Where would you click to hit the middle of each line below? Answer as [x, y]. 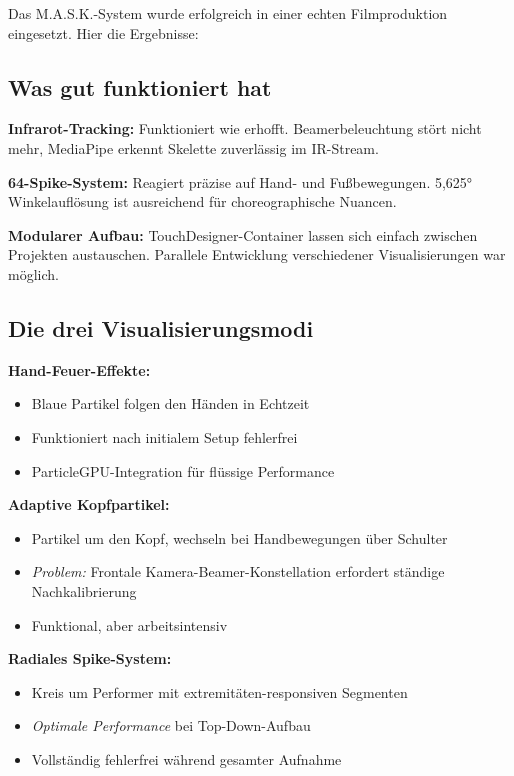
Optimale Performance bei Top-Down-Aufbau [171, 725]
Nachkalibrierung [84, 590]
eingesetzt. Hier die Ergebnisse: [103, 32]
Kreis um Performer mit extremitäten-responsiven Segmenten [219, 691]
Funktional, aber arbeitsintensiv [129, 624]
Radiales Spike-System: [90, 658]
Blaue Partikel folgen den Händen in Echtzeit [170, 403]
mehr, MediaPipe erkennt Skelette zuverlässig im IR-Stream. [193, 147]
